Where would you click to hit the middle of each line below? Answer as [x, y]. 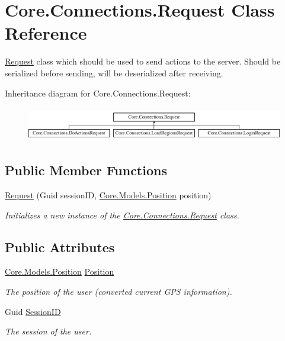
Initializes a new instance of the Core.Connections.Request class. [122, 215]
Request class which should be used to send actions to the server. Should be [143, 61]
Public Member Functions [86, 170]
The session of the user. [48, 331]
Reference [46, 33]
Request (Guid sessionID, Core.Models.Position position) [108, 194]
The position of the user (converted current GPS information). [119, 291]
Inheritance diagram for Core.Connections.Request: [98, 93]
